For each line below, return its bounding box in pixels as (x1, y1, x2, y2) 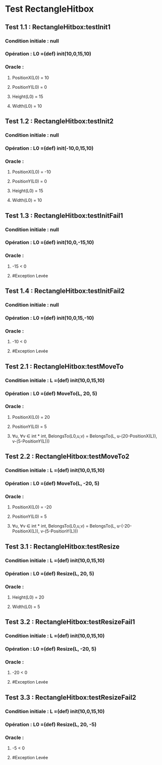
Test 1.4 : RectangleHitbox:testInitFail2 (5, 287, 125, 295)
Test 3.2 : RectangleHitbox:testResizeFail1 (5, 618, 135, 626)
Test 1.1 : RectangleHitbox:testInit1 (5, 23, 111, 31)
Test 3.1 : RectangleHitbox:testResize (5, 542, 120, 550)
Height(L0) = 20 (12, 594, 45, 600)
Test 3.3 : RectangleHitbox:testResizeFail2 (5, 693, 137, 702)
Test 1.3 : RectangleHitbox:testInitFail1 (5, 211, 123, 220)
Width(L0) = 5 (12, 604, 40, 609)
